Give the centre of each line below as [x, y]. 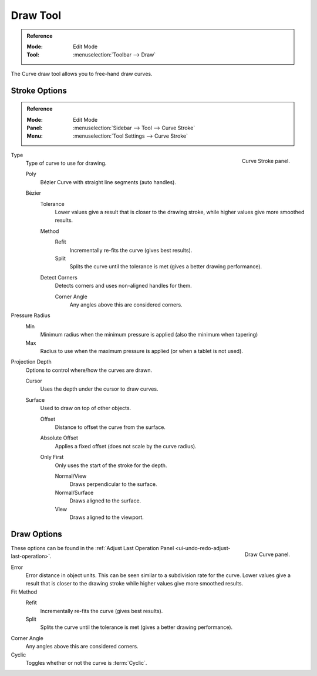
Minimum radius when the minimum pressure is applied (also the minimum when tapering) [149, 335]
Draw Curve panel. [267, 554]
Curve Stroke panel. [266, 161]
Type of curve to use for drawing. [66, 163]
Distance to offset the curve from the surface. [110, 427]
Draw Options [36, 534]
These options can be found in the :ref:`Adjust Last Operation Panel [92, 548]
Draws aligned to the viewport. [107, 517]
